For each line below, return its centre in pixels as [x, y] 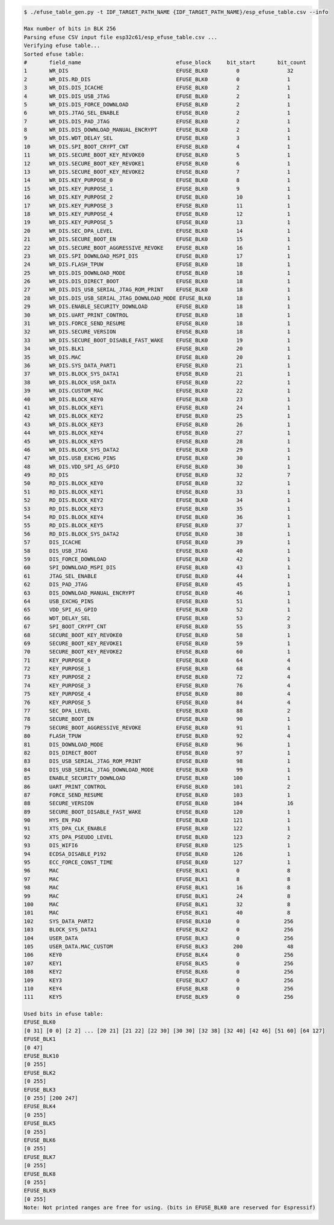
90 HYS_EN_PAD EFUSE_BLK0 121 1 [157, 820]
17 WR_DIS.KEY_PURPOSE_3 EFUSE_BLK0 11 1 [157, 205]
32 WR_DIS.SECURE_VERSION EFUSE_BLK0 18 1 [157, 332]
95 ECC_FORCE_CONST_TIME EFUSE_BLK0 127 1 [157, 862]
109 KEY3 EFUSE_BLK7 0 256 [159, 980]
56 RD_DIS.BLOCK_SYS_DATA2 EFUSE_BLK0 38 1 [157, 534]
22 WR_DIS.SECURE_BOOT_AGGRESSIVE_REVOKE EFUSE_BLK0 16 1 [157, 248]
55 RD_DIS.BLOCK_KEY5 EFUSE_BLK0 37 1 [157, 526]
